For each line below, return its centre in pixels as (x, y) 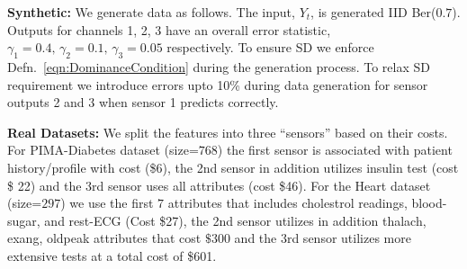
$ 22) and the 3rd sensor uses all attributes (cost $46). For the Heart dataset (219, 185)
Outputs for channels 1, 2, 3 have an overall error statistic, (169, 29)
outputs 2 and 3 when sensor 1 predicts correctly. (143, 102)
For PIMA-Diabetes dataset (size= (103, 150)
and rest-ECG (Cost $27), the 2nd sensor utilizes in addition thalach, (235, 220)
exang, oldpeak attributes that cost (104, 238)
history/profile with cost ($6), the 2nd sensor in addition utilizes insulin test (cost (233, 167)
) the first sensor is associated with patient (335, 150)
